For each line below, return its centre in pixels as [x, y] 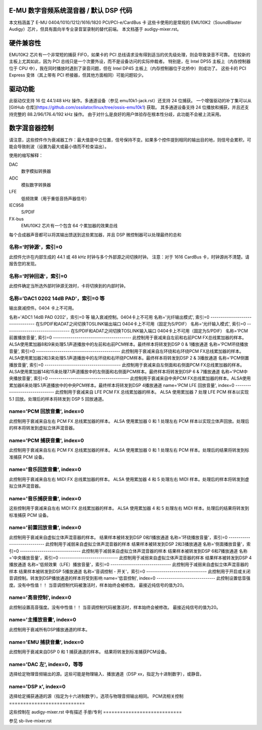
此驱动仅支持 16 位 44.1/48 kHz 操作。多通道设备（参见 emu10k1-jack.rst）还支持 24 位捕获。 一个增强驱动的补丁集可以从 [130, 100]
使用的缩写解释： [26, 155]
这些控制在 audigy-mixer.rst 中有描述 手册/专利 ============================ [95, 712]
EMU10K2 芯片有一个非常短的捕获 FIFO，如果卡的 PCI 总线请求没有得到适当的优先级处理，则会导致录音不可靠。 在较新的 [130, 55]
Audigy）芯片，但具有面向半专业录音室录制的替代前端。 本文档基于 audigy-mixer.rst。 [95, 29]
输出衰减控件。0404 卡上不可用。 [43, 308]
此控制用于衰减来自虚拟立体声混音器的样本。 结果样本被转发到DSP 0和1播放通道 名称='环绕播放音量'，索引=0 [118, 537]
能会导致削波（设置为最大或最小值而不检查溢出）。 [59, 146]
